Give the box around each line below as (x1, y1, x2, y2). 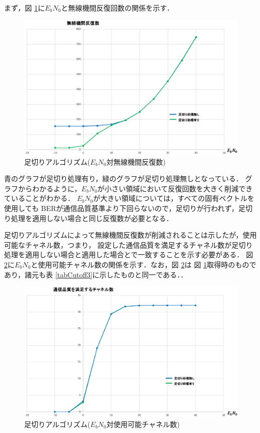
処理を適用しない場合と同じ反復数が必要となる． (11, 212, 173, 223)
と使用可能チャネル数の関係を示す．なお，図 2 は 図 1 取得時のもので (31, 259, 256, 270)
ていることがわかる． (4, 193, 75, 203)
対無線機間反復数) (106, 156, 166, 167)
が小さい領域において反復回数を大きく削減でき (97, 183, 253, 193)
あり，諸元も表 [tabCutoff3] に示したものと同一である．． (4, 269, 188, 279)
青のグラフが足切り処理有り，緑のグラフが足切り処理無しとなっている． (4, 173, 243, 184)
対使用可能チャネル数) (106, 418, 180, 429)
